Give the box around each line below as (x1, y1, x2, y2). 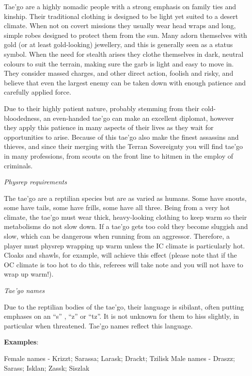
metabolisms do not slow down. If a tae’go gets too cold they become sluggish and (4, 221, 248, 231)
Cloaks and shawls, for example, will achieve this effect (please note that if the (4, 250, 237, 260)
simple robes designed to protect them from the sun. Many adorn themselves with (4, 30, 247, 40)
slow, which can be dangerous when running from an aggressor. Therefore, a (4, 231, 230, 241)
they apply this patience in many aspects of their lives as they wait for (4, 122, 214, 132)
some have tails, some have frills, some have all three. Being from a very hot (4, 202, 230, 213)
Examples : (4, 337, 39, 347)
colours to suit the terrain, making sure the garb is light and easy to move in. (4, 58, 234, 68)
